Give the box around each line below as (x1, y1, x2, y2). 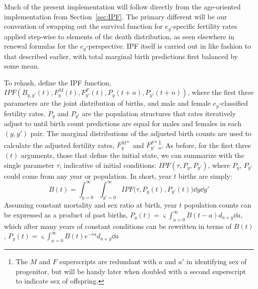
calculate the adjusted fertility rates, (4, 140, 115, 150)
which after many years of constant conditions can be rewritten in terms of (4, 220, 232, 231)
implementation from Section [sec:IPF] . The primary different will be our (4, 11, 227, 21)
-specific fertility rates (171, 21, 237, 31)
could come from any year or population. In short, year (4, 170, 172, 181)
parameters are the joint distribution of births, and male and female (4, 98, 211, 108)
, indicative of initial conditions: (60, 159, 157, 170)
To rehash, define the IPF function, (4, 77, 111, 87)
